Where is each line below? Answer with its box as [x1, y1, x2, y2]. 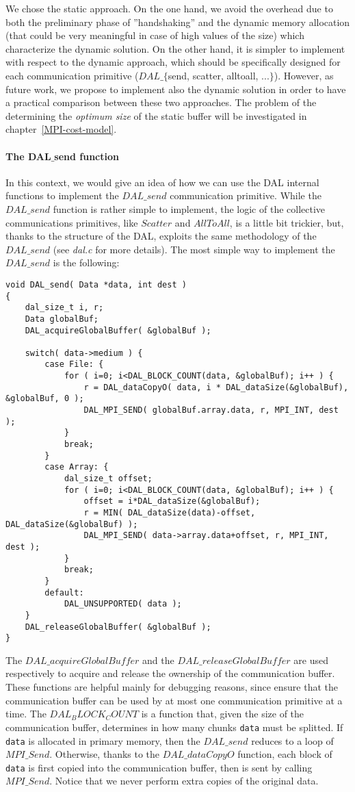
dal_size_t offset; [64, 474, 153, 484]
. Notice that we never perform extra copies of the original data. [49, 774, 319, 788]
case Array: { [44, 462, 109, 472]
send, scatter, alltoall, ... [168, 68, 269, 82]
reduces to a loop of [251, 733, 334, 748]
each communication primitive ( [5, 68, 139, 82]
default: [44, 587, 84, 598]
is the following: [53, 255, 120, 270]
